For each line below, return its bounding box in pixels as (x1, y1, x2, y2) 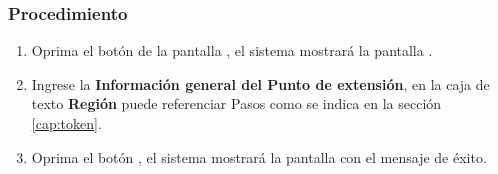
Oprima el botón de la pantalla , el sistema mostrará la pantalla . (31, 40, 433, 61)
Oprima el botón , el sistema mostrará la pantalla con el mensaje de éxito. (31, 146, 487, 167)
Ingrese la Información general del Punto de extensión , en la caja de (31, 73, 490, 94)
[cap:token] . (31, 113, 102, 133)
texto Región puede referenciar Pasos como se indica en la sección (31, 93, 442, 114)
